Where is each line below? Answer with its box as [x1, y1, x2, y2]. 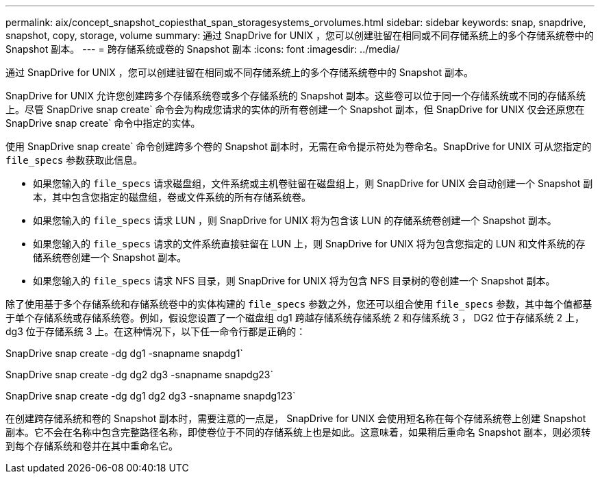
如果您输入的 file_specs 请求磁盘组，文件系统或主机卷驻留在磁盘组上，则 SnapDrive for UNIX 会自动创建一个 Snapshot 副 [33, 177, 593, 189]
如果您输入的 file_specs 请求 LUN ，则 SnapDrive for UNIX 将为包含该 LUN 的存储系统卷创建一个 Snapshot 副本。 [33, 214, 557, 226]
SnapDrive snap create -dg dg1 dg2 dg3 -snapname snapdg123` [5, 390, 296, 402]
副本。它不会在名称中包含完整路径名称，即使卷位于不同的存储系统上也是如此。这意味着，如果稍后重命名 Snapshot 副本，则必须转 [5, 426, 591, 438]
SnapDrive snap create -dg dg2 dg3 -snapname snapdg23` [5, 369, 273, 380]
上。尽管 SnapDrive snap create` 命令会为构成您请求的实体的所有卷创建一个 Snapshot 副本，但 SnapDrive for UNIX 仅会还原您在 [5, 103, 585, 115]
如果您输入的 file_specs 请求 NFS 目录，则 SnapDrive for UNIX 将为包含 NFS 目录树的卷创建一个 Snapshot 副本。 [33, 275, 555, 286]
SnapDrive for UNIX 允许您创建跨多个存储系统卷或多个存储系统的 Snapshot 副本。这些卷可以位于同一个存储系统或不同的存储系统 [5, 90, 586, 101]
